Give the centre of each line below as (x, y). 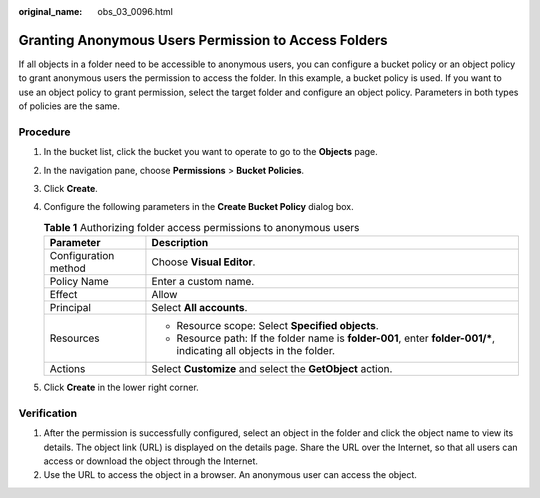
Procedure (44, 132)
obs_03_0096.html (135, 11)
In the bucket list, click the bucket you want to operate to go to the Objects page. (211, 152)
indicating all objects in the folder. (255, 351)
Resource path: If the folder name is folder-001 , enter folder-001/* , (335, 338)
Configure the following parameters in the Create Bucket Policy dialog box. (198, 207)
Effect (63, 295)
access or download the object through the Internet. (151, 461)
